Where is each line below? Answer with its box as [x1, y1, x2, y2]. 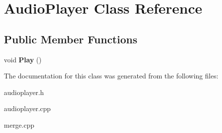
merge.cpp [4, 119, 35, 130]
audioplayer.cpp [4, 103, 51, 114]
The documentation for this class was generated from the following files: [4, 71, 219, 81]
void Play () [4, 54, 42, 64]
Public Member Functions [4, 31, 137, 46]
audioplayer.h [4, 87, 44, 97]
